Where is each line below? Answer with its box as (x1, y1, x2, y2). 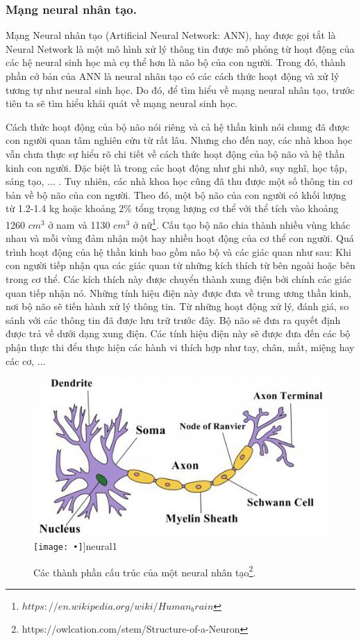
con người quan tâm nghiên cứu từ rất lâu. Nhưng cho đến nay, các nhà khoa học (6, 133, 353, 147)
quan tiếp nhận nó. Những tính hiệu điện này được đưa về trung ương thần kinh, (6, 285, 351, 300)
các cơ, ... (6, 353, 46, 368)
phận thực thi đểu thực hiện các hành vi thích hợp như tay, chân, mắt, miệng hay (6, 339, 355, 354)
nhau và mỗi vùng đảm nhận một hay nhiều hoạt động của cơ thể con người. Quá (6, 231, 354, 245)
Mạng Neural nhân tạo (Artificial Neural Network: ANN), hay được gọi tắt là (6, 28, 336, 42)
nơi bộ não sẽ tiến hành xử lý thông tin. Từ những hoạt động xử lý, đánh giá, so (6, 299, 349, 314)
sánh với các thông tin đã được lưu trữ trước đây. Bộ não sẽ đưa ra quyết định (6, 312, 341, 327)
